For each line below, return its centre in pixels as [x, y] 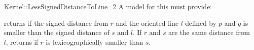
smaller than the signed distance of [57, 32]
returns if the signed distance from [56, 23]
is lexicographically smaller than [94, 42]
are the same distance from [209, 32]
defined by [201, 23]
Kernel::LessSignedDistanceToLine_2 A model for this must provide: [108, 6]
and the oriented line [147, 23]
